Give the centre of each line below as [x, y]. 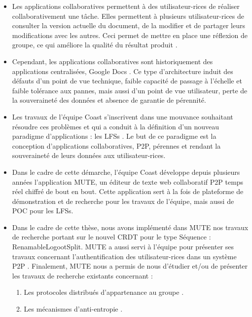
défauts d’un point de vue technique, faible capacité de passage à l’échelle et [127, 81]
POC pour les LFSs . [43, 211]
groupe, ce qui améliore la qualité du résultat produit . [95, 45]
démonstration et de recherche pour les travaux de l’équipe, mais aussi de [123, 201]
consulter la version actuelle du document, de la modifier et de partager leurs [128, 25]
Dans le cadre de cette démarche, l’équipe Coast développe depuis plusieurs [126, 172]
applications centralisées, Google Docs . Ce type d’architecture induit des [123, 71]
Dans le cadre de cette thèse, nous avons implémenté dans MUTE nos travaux [130, 227]
